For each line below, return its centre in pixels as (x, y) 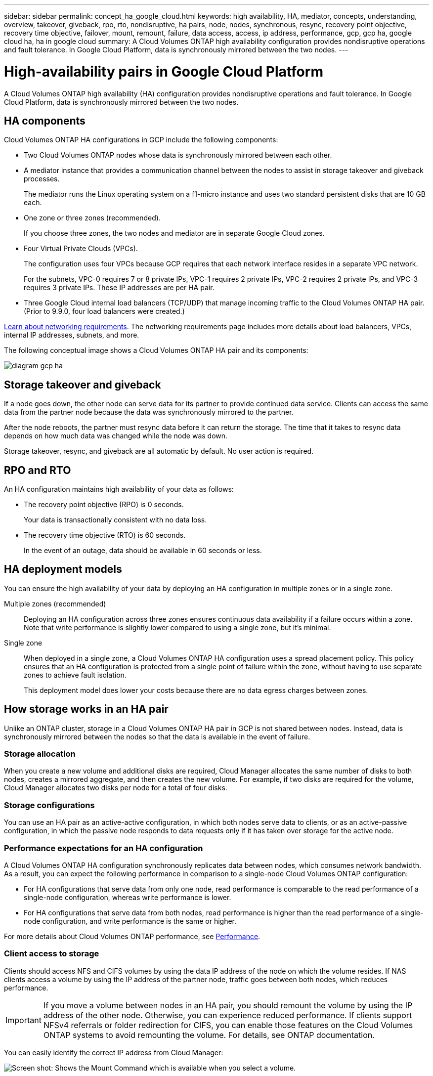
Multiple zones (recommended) (55, 603)
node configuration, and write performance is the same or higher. (130, 921)
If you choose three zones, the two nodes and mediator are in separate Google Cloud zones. (174, 233)
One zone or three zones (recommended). (92, 218)
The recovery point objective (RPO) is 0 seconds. (104, 505)
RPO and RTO (38, 470)
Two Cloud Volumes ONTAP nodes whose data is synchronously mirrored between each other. (178, 155)
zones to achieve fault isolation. (75, 675)
